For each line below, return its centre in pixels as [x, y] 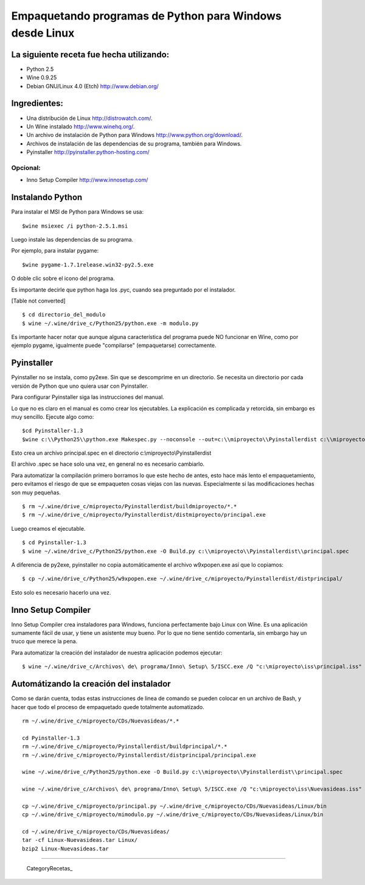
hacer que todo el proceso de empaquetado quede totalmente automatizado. [108, 707]
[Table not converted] [39, 301]
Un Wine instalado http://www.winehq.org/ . [81, 126]
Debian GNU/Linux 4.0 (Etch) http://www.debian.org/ [93, 86]
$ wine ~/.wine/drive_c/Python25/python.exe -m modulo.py [110, 323]
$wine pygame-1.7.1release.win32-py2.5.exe [88, 264]
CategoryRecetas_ [50, 869]
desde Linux [43, 33]
